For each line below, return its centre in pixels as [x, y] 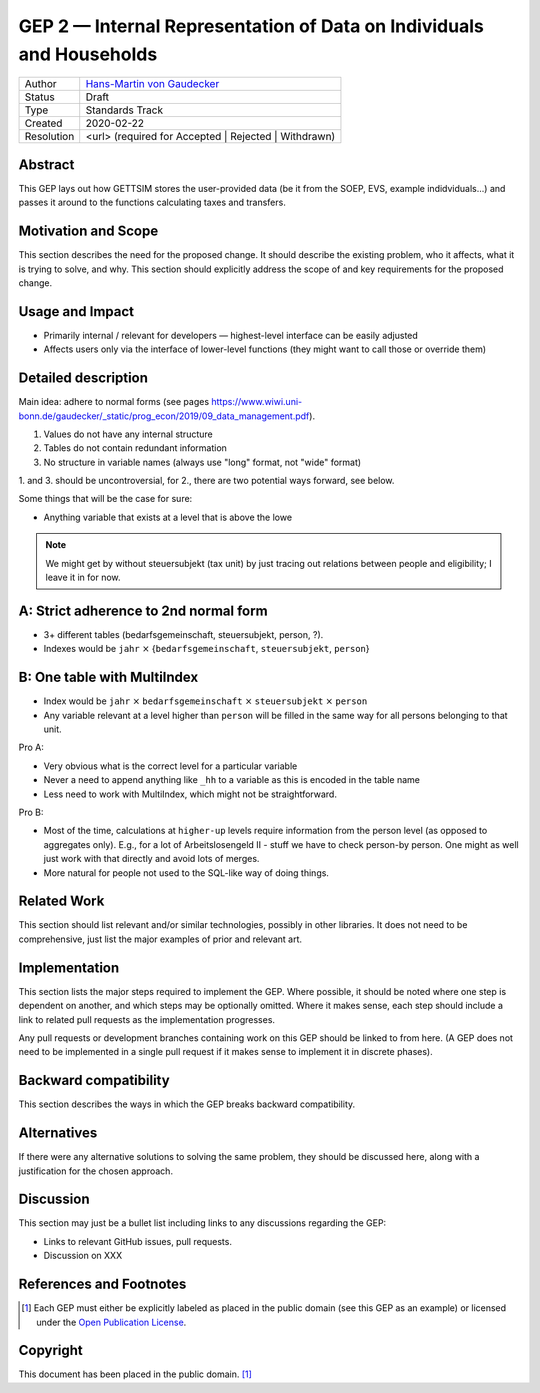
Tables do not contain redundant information [135, 448]
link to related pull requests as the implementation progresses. [146, 1019]
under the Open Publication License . [111, 1322]
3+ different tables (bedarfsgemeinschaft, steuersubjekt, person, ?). [183, 634]
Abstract [46, 164]
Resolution [49, 137]
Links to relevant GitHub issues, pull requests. [137, 1241]
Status [39, 97]
